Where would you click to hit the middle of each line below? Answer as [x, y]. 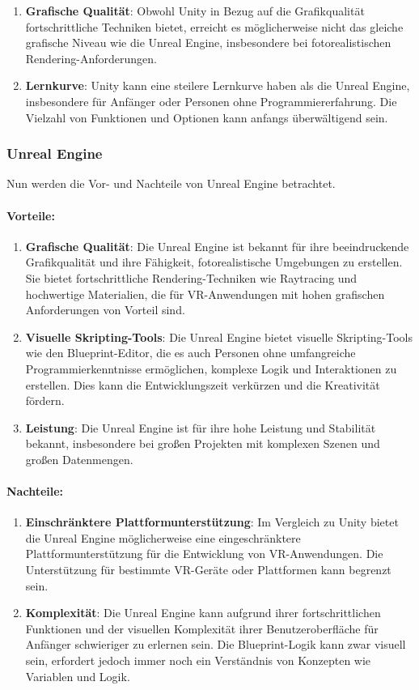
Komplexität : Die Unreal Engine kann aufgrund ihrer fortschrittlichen [203, 613]
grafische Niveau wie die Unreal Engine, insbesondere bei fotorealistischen [208, 43]
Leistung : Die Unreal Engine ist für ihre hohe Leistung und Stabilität [201, 427]
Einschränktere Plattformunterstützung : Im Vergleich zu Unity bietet [212, 522]
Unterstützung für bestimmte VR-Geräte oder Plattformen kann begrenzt [208, 570]
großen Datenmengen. [79, 459]
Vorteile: [31, 215]
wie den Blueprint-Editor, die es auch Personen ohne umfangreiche [190, 353]
